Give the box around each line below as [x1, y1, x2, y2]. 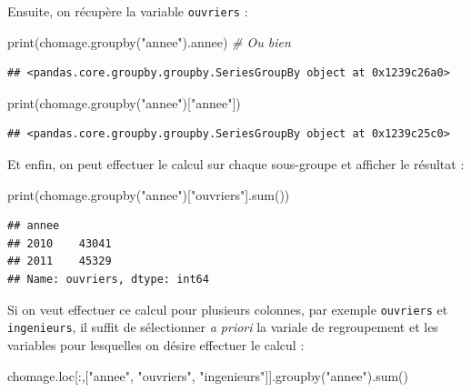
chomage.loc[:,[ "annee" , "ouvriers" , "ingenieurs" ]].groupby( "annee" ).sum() [7, 366, 409, 385]
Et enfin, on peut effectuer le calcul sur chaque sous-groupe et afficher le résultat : [7, 155, 465, 174]
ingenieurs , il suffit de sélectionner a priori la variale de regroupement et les [7, 317, 438, 337]
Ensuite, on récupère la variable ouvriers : [7, 2, 248, 20]
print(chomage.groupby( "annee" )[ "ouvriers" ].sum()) [7, 185, 290, 204]
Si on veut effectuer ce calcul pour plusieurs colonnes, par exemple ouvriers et [7, 299, 448, 318]
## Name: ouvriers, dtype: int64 [7, 273, 209, 286]
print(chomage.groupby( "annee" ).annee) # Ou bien [7, 32, 291, 51]
